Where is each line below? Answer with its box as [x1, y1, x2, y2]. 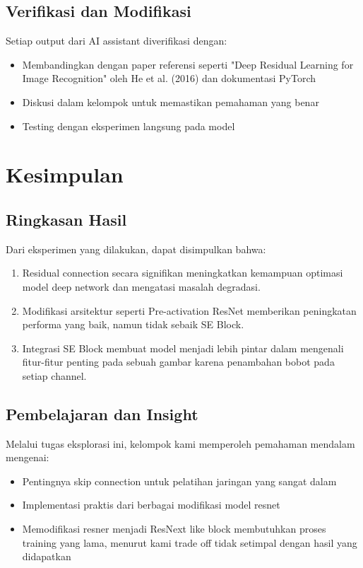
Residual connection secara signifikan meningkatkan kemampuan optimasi [22, 265, 343, 280]
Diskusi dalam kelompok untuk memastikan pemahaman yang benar [22, 94, 319, 109]
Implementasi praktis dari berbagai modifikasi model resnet [22, 497, 280, 512]
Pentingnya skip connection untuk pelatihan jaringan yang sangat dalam [22, 473, 337, 488]
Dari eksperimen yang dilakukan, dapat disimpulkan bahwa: [6, 241, 266, 256]
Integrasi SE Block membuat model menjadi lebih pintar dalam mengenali [22, 340, 344, 355]
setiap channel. [22, 368, 87, 383]
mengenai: [6, 450, 49, 465]
